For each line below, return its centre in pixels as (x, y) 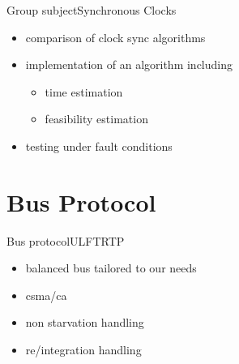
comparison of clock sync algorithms (115, 37)
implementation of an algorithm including (129, 64)
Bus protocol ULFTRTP (66, 240)
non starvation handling (85, 322)
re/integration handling (83, 350)
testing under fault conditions (99, 146)
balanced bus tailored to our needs (111, 268)
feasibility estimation (96, 119)
